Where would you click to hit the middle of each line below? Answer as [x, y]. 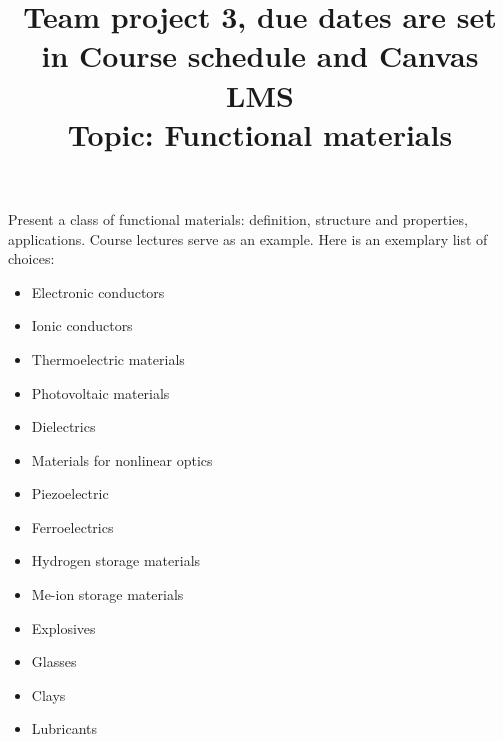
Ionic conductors [82, 325]
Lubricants [64, 728]
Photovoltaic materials [100, 392]
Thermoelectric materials [108, 358]
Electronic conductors [98, 291]
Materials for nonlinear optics [122, 459]
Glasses [54, 661]
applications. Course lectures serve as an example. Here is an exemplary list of [248, 238]
